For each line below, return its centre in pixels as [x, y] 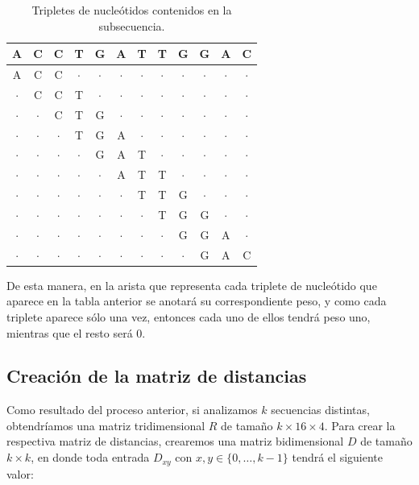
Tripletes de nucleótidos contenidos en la [132, 10]
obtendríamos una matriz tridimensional [106, 425]
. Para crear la [360, 425]
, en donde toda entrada [90, 457]
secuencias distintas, [320, 410]
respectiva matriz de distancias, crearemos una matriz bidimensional [175, 441]
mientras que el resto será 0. [76, 332]
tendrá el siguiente [337, 457]
